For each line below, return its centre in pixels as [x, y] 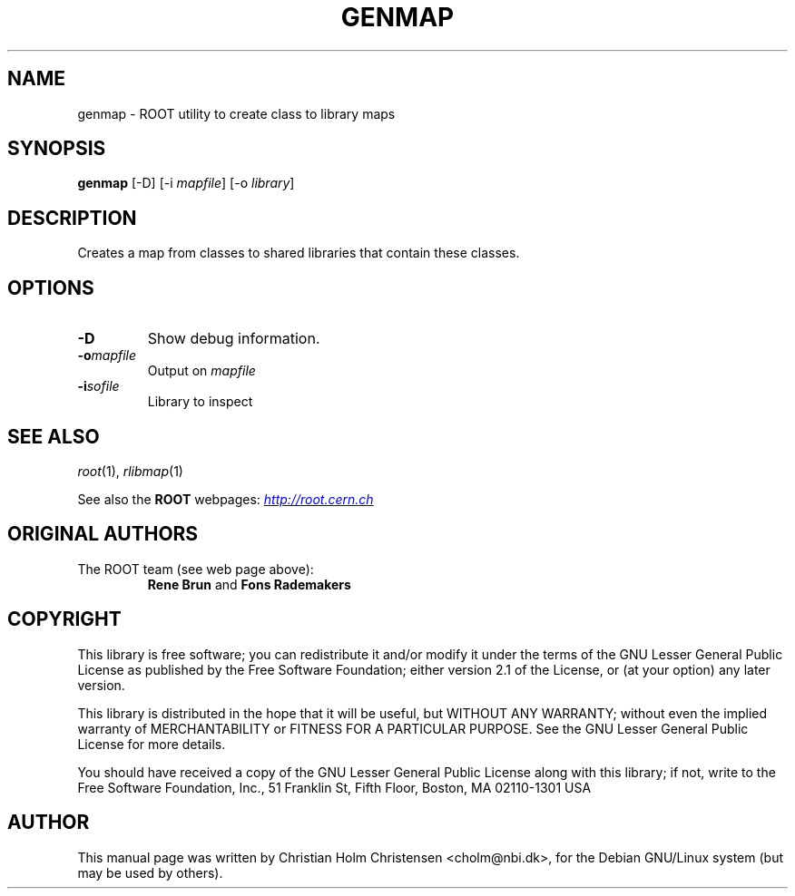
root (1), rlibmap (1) [130, 471]
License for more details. [152, 744]
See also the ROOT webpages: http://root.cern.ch [226, 499]
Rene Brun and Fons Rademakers [249, 584]
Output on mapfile [201, 371]
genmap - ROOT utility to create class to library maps [236, 113]
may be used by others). [150, 872]
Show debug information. [234, 339]
